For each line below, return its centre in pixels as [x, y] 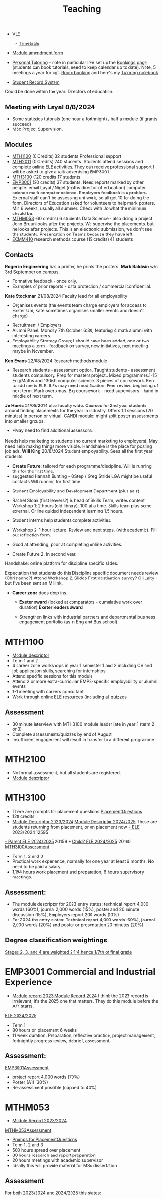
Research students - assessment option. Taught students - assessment [84, 370]
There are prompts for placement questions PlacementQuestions [77, 812]
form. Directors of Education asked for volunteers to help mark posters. [84, 203]
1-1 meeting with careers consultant [48, 692]
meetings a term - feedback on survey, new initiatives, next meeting [80, 346]
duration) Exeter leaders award [51, 607]
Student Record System [36, 82]
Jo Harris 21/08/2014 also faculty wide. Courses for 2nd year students [76, 405]
